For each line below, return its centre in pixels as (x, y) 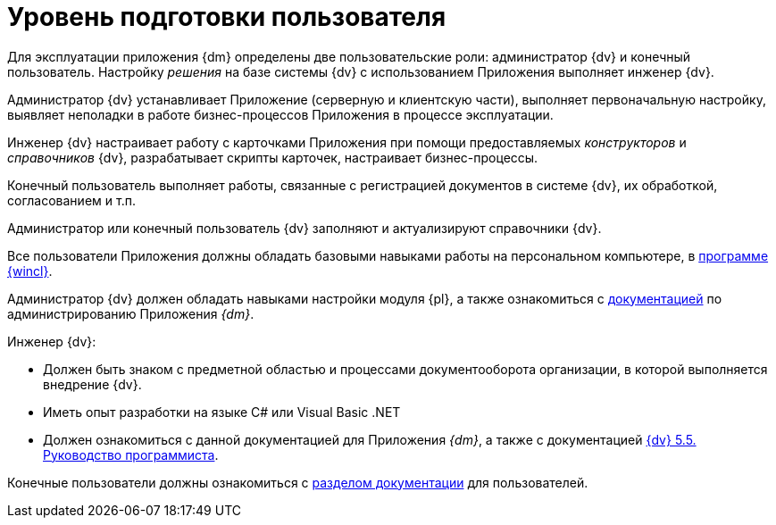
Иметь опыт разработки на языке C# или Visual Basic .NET (222, 412)
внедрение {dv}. (92, 384)
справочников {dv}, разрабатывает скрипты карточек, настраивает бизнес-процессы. (273, 157)
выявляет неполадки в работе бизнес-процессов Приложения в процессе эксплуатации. (280, 114)
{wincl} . (30, 271)
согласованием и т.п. (71, 200)
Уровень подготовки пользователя (227, 17)
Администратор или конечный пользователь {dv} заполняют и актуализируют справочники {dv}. (305, 228)
